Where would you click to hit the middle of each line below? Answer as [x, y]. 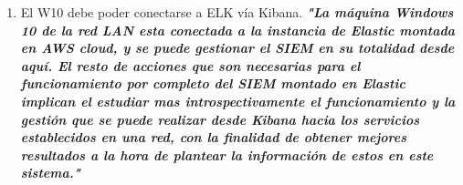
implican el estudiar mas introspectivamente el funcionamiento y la [238, 101]
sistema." [50, 173]
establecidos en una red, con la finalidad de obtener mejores [214, 137]
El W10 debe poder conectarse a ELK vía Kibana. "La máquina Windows [237, 12]
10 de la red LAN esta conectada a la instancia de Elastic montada [238, 30]
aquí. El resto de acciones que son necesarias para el [190, 65]
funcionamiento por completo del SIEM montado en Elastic [213, 83]
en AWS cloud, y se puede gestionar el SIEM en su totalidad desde [237, 48]
